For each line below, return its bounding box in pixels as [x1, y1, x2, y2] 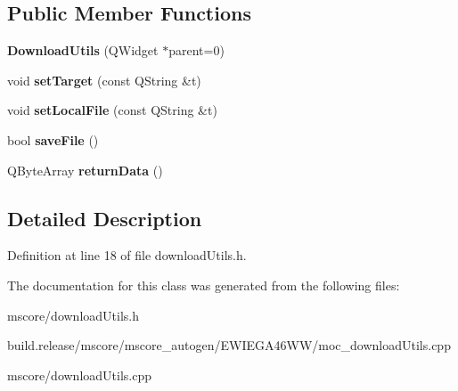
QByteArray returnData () [7, 160, 163, 179]
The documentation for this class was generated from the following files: [7, 275, 400, 294]
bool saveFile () [7, 130, 99, 149]
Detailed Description [7, 204, 202, 232]
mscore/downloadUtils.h [7, 305, 139, 324]
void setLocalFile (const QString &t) [7, 101, 217, 119]
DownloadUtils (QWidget [7, 41, 159, 60]
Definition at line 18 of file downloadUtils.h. [7, 246, 247, 265]
